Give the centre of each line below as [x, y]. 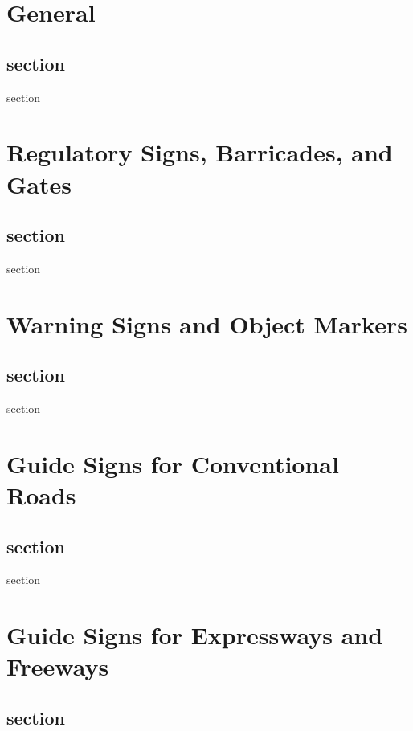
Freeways [58, 666]
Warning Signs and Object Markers [207, 323]
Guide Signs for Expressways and [195, 635]
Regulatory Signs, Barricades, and [200, 152]
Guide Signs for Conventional [173, 463]
